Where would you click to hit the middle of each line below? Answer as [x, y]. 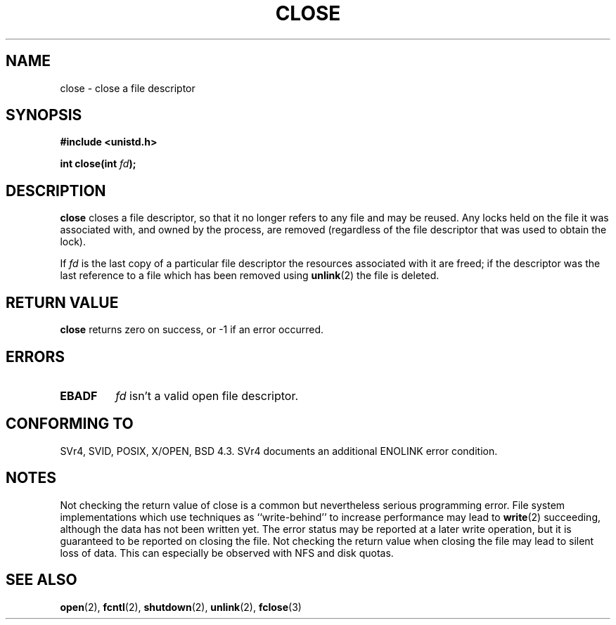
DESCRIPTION [56, 191]
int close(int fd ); [98, 164]
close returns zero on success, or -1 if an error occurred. [192, 330]
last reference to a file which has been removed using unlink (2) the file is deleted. [250, 276]
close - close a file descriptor [128, 88]
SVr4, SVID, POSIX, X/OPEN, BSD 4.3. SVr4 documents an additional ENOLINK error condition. [279, 451]
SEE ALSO [41, 580]
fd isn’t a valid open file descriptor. [207, 395]
